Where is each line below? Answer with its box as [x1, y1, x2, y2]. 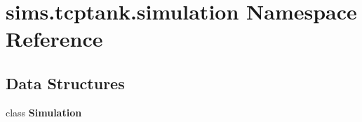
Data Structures [6, 72, 125, 93]
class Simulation [6, 105, 82, 119]
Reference [6, 24, 103, 53]
